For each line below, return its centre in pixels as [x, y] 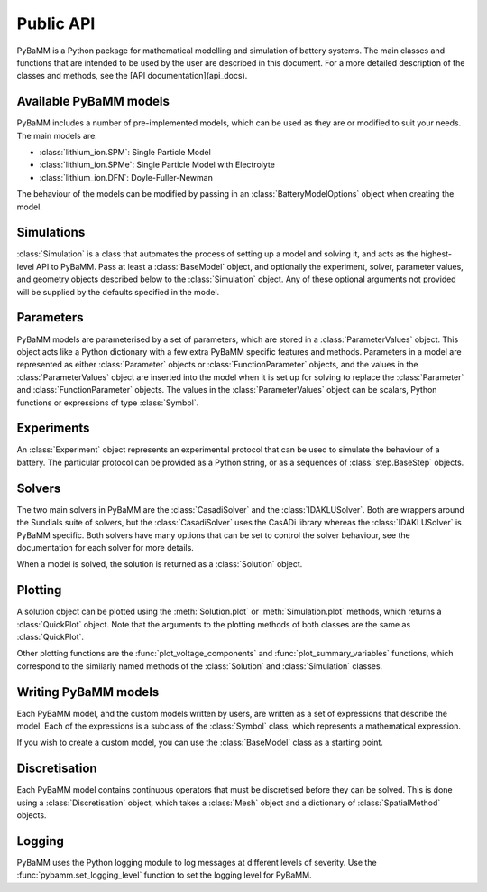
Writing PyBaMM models [88, 692]
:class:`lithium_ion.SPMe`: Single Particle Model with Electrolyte [157, 165]
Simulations [51, 232]
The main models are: [57, 135]
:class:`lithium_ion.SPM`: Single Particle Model [125, 153]
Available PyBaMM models [93, 102]
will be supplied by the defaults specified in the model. [118, 292]
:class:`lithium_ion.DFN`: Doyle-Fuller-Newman [126, 177]
